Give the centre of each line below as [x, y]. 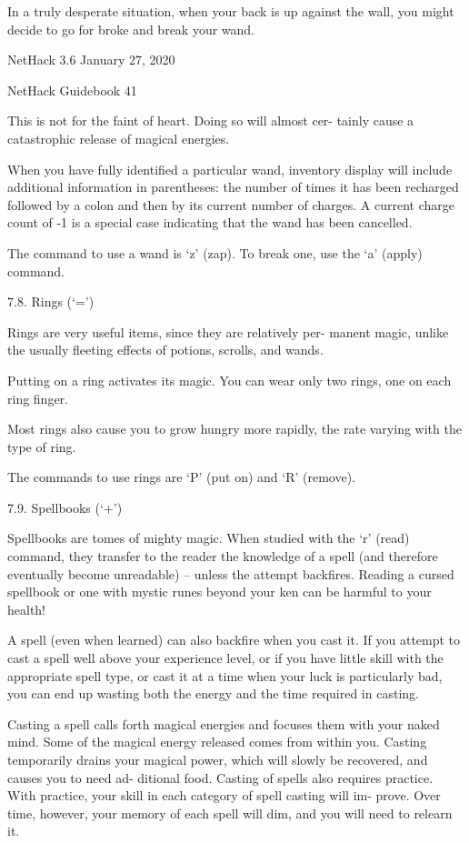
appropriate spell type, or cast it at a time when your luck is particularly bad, [225, 675]
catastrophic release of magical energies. [119, 138]
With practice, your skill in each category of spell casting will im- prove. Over [224, 795]
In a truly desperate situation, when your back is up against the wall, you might [231, 11]
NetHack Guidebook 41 [72, 90]
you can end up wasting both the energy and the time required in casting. [213, 693]
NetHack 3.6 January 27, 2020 [91, 60]
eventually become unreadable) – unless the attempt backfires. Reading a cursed [231, 573]
